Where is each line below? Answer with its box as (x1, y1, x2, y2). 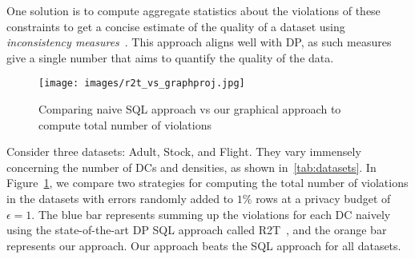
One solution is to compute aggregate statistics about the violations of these (6, 2, 381, 18)
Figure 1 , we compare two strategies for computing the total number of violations (6, 174, 409, 191)
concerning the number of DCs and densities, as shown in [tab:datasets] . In (6, 158, 377, 175)
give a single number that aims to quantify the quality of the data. (6, 49, 334, 66)
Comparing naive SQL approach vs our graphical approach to (38, 101, 341, 118)
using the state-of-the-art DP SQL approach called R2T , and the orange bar (6, 221, 387, 238)
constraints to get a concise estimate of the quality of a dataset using (6, 18, 345, 34)
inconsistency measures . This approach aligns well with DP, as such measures (6, 34, 392, 50)
